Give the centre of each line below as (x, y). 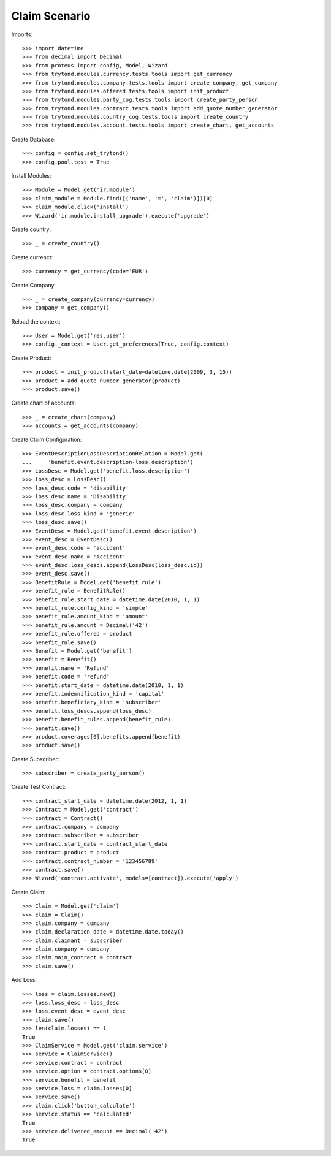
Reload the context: (36, 321)
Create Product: (31, 358)
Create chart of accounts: (44, 403)
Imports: (22, 34)
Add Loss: (24, 980)
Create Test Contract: (39, 787)
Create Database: (33, 139)
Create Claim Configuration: (47, 439)
